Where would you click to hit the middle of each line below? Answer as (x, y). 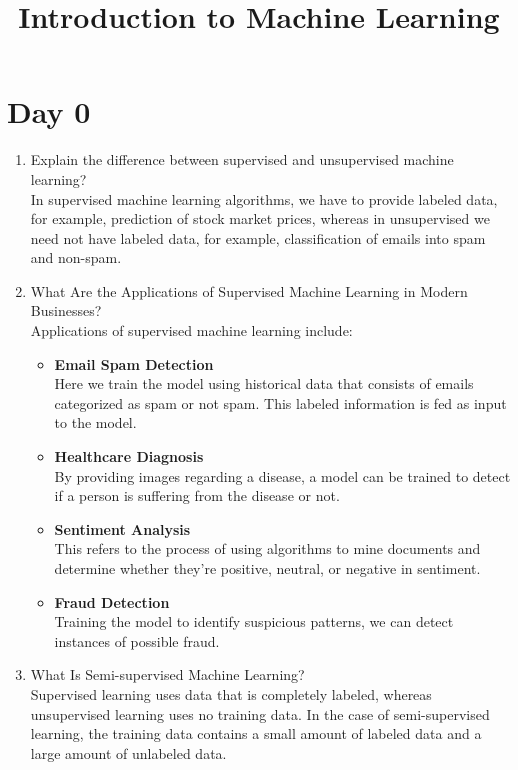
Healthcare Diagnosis (129, 456)
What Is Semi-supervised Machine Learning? (167, 674)
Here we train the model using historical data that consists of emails (264, 383)
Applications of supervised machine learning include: (191, 330)
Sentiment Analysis (122, 528)
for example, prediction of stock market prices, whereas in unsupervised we (260, 218)
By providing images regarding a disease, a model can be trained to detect (282, 475)
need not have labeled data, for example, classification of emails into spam (258, 237)
